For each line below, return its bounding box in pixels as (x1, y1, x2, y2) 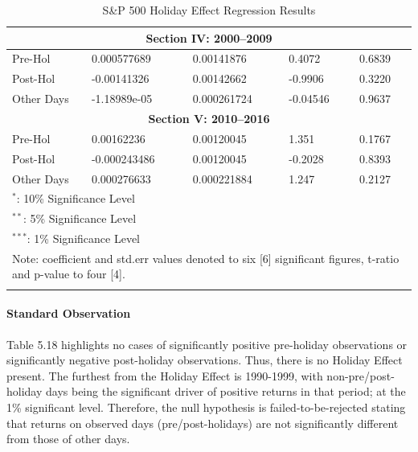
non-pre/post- (326, 367, 395, 384)
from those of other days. (6, 430, 130, 447)
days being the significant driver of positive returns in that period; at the (46, 383, 406, 400)
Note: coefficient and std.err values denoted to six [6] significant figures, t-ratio (12, 249, 400, 266)
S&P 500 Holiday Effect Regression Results (102, 2, 316, 18)
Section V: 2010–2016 (148, 109, 270, 126)
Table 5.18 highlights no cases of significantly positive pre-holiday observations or (6, 335, 408, 352)
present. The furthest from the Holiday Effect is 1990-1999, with (6, 367, 323, 384)
